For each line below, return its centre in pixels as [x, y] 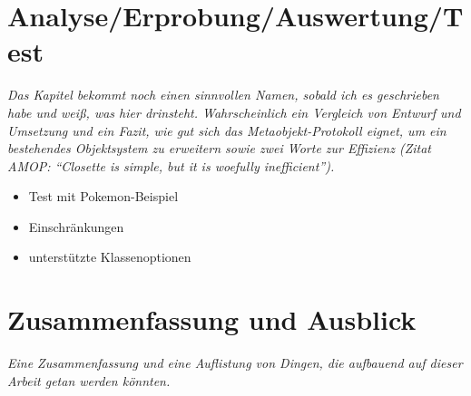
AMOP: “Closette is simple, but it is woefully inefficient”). [171, 165]
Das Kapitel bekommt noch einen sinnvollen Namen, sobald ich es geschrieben [223, 95]
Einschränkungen [76, 226]
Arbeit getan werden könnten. [89, 380]
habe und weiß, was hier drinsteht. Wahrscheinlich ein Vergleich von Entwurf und [234, 112]
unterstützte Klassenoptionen [110, 257]
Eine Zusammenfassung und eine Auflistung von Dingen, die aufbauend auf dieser [235, 363]
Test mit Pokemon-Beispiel [103, 196]
